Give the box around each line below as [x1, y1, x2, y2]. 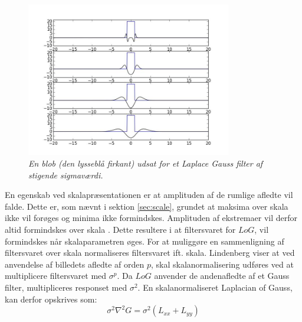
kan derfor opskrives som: [5, 292, 97, 305]
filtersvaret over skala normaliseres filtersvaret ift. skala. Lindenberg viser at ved [5, 246, 295, 259]
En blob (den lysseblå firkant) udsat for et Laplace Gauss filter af [28, 157, 263, 169]
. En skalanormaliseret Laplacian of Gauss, [137, 281, 293, 293]
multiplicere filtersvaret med [5, 269, 107, 282]
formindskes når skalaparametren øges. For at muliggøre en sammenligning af [5, 235, 284, 247]
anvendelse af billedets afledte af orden [5, 258, 145, 270]
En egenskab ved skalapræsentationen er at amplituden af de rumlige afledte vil [5, 188, 293, 201]
